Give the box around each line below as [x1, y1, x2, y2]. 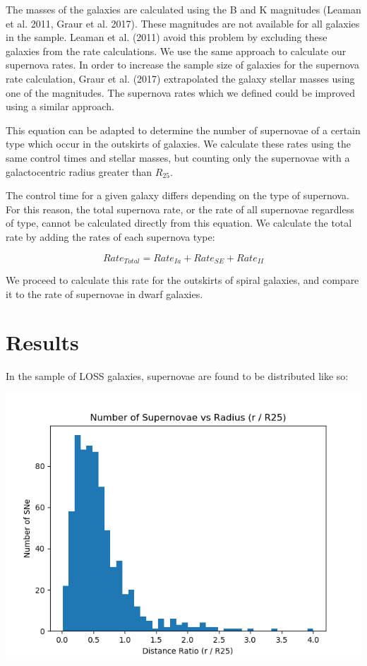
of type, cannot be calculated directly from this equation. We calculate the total [6, 215, 352, 230]
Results [6, 328, 79, 357]
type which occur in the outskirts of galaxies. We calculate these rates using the [6, 136, 351, 151]
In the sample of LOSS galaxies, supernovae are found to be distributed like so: [6, 369, 349, 383]
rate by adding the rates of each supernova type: [6, 229, 215, 244]
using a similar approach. [6, 99, 114, 114]
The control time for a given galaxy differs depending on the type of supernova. [6, 188, 349, 203]
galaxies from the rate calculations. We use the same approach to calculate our [6, 43, 347, 58]
